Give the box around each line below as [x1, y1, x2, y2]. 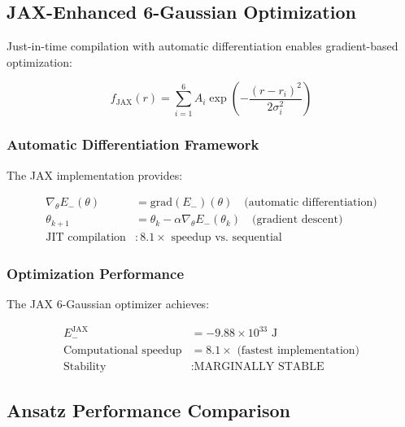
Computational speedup [63, 344, 182, 356]
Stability [63, 360, 107, 373]
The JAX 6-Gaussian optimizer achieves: [7, 294, 210, 312]
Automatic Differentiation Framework [7, 134, 259, 155]
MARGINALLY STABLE [194, 360, 324, 373]
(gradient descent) [252, 214, 343, 226]
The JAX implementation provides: [7, 166, 183, 183]
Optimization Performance [7, 263, 185, 283]
